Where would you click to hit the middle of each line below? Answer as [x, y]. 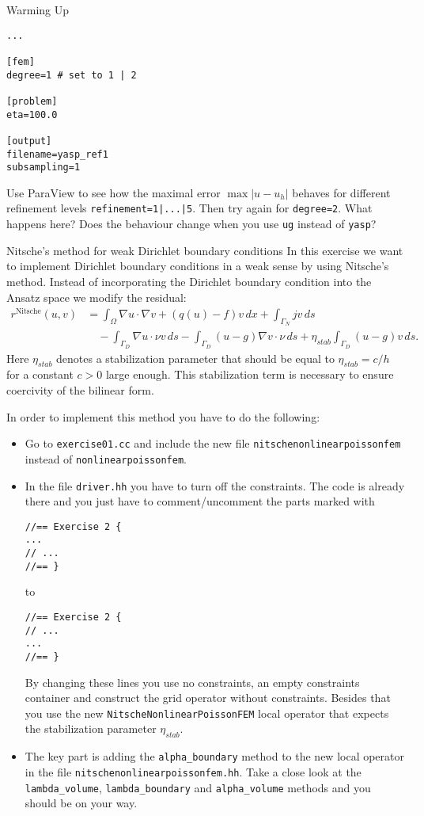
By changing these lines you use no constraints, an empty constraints [192, 682]
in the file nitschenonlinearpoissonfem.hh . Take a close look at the [193, 771]
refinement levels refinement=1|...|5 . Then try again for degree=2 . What [189, 208]
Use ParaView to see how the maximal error [114, 192]
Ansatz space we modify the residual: [97, 297]
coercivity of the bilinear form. [80, 390]
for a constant [40, 374]
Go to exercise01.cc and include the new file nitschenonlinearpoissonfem [213, 443]
